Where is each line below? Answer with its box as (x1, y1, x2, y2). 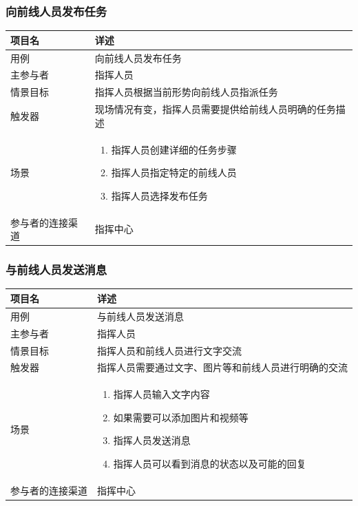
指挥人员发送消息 (113, 433, 191, 447)
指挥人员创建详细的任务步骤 (111, 142, 237, 156)
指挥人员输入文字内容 (113, 387, 210, 401)
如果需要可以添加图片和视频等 (113, 410, 249, 424)
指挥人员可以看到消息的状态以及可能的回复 (113, 456, 306, 470)
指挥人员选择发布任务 (111, 188, 208, 202)
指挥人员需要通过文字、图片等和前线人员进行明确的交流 (97, 360, 348, 375)
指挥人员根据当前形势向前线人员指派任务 (94, 85, 278, 99)
